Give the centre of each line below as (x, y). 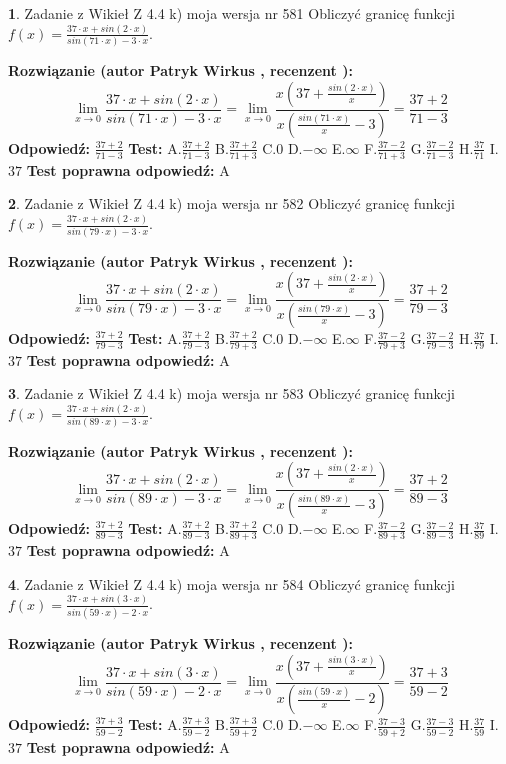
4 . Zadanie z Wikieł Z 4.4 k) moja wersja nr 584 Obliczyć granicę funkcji (231, 583)
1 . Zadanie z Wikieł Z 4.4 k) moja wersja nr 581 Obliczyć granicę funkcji (231, 13)
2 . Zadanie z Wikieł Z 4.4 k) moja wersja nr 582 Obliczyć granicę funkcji (231, 203)
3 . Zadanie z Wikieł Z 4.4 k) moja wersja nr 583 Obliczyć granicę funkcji (231, 393)
